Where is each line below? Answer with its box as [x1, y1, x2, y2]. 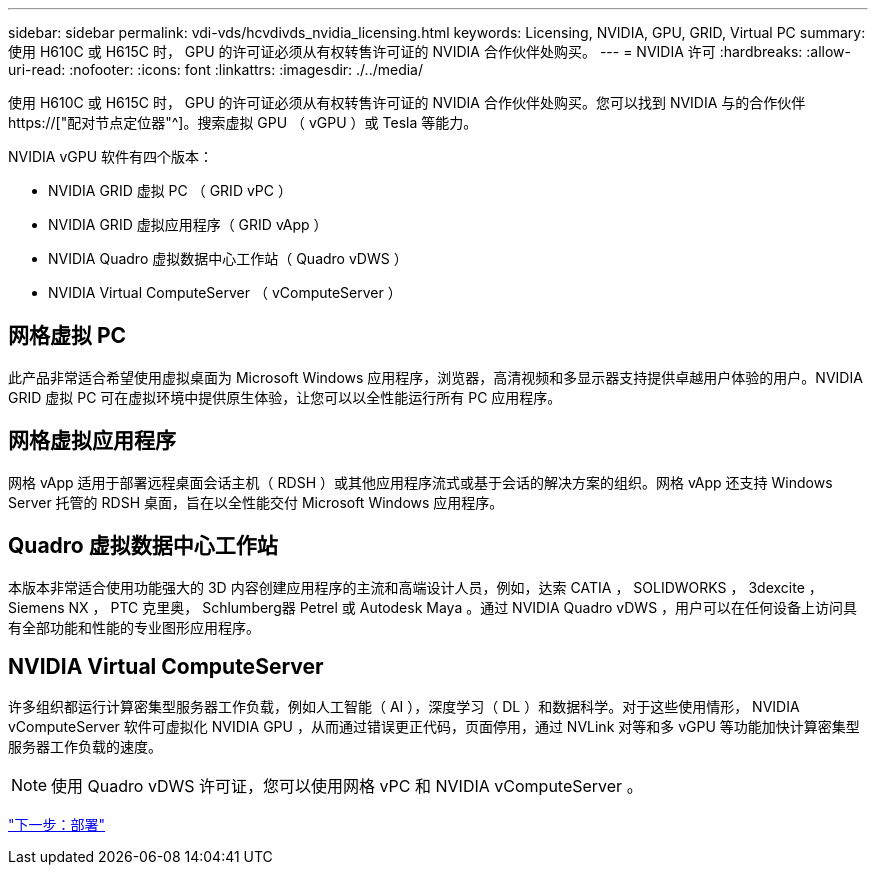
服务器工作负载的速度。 [8, 738, 162, 756]
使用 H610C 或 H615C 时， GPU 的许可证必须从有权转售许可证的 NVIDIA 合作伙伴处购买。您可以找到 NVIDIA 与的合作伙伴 [8, 94, 806, 111]
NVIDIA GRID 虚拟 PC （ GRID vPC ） [48, 182, 292, 199]
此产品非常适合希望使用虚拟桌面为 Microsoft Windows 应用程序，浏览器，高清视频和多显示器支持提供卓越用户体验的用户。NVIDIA [8, 368, 863, 386]
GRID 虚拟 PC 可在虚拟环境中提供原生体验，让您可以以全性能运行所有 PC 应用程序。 [8, 388, 562, 406]
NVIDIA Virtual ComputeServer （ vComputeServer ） [48, 284, 402, 301]
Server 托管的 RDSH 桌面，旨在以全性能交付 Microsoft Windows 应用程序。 [8, 493, 504, 511]
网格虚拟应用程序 [8, 428, 176, 454]
